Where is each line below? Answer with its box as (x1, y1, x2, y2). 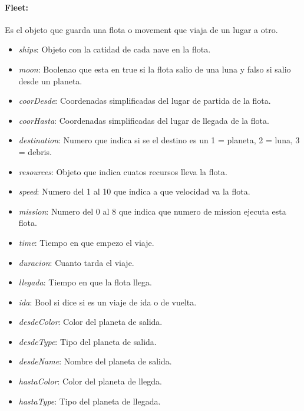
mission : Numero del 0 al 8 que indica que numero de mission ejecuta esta (18, 205, 286, 217)
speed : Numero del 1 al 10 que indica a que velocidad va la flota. (18, 185, 250, 198)
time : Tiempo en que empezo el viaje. (18, 236, 154, 248)
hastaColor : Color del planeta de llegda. (18, 375, 162, 387)
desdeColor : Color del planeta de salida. (18, 315, 163, 328)
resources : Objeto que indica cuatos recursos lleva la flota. (18, 165, 227, 177)
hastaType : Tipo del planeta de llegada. (18, 394, 161, 407)
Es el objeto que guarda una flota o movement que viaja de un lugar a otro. (5, 23, 278, 35)
